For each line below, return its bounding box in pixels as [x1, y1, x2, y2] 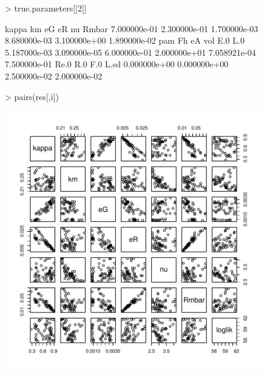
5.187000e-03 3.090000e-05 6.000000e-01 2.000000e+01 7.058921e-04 [5, 45, 256, 58]
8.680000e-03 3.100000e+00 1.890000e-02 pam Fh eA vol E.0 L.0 [5, 34, 245, 47]
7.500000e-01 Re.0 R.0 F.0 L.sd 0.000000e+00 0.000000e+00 [5, 58, 229, 70]
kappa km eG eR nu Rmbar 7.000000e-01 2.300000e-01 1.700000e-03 [5, 22, 259, 35]
